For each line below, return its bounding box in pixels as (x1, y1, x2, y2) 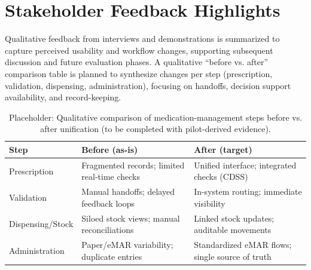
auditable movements (194, 223, 272, 236)
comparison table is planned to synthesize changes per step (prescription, (5, 67, 273, 79)
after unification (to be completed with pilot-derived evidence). (40, 122, 271, 135)
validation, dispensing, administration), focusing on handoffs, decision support (5, 79, 291, 91)
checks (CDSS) (194, 170, 248, 183)
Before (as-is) (81, 143, 138, 155)
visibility (194, 197, 225, 209)
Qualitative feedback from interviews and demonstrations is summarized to (5, 32, 280, 45)
